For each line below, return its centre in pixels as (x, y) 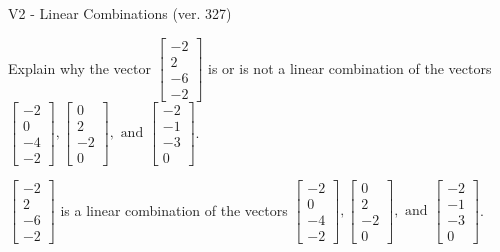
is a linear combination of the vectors (174, 209)
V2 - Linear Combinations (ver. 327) (120, 13)
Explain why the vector (79, 67)
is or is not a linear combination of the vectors (350, 67)
